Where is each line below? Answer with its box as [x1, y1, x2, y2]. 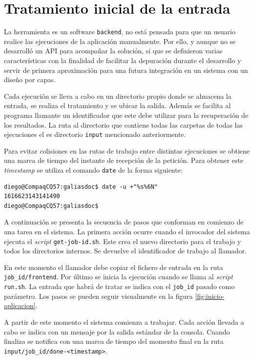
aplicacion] [4, 300, 36, 311]
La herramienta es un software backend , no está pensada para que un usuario [4, 26, 236, 37]
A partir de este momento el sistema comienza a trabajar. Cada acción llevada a [4, 316, 244, 327]
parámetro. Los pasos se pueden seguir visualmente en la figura [4, 291, 193, 301]
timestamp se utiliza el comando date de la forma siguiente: [4, 164, 183, 175]
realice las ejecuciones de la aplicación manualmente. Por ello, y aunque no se [4, 36, 236, 46]
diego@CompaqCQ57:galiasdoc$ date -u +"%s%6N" [4, 183, 158, 190]
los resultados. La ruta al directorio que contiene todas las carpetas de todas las [4, 119, 243, 130]
